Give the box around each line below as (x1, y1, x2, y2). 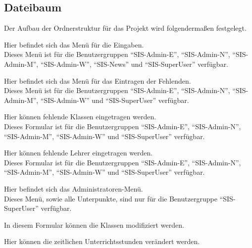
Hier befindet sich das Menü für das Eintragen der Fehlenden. (4, 75, 191, 86)
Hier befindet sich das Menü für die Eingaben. (4, 39, 144, 50)
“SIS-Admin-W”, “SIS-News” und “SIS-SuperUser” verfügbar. (40, 58, 229, 69)
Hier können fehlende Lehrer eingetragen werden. (4, 148, 153, 158)
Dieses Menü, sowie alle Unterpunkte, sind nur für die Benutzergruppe (4, 193, 218, 203)
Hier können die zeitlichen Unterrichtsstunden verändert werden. (4, 236, 200, 247)
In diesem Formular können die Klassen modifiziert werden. (4, 219, 184, 230)
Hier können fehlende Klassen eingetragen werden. (4, 111, 156, 122)
